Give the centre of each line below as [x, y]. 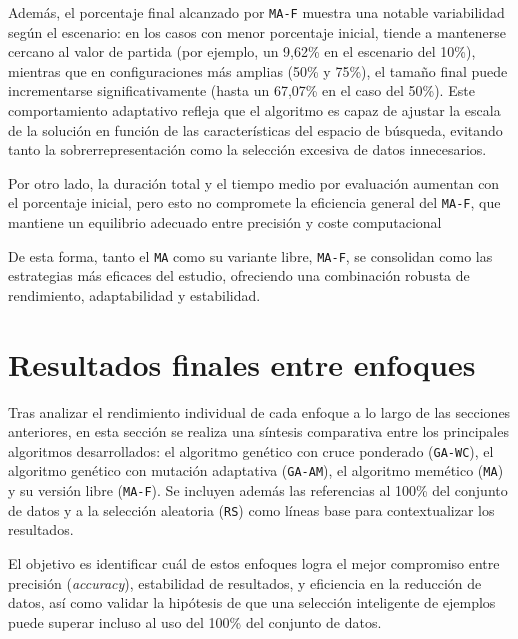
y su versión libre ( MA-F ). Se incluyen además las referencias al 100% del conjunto [258, 490]
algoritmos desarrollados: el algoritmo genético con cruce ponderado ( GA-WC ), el [251, 450]
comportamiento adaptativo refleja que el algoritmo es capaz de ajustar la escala [254, 110]
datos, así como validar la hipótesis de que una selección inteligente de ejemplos [252, 602]
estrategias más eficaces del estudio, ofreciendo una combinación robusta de [239, 275]
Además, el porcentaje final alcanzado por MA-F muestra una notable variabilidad [256, 12]
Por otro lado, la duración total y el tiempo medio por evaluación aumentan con [254, 182]
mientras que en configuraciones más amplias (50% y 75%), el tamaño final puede [258, 70]
